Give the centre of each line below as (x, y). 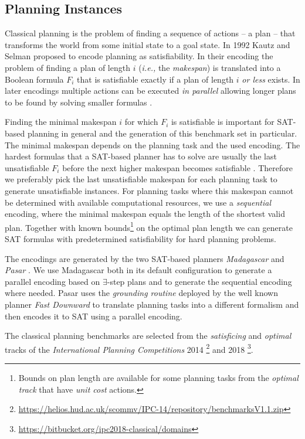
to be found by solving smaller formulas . (79, 102)
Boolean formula (34, 79)
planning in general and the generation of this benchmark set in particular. (162, 133)
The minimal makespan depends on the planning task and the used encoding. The (152, 144)
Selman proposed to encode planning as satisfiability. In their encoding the (139, 56)
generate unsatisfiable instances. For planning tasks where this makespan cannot (149, 190)
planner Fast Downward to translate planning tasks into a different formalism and (152, 304)
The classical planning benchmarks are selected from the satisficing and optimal (148, 336)
